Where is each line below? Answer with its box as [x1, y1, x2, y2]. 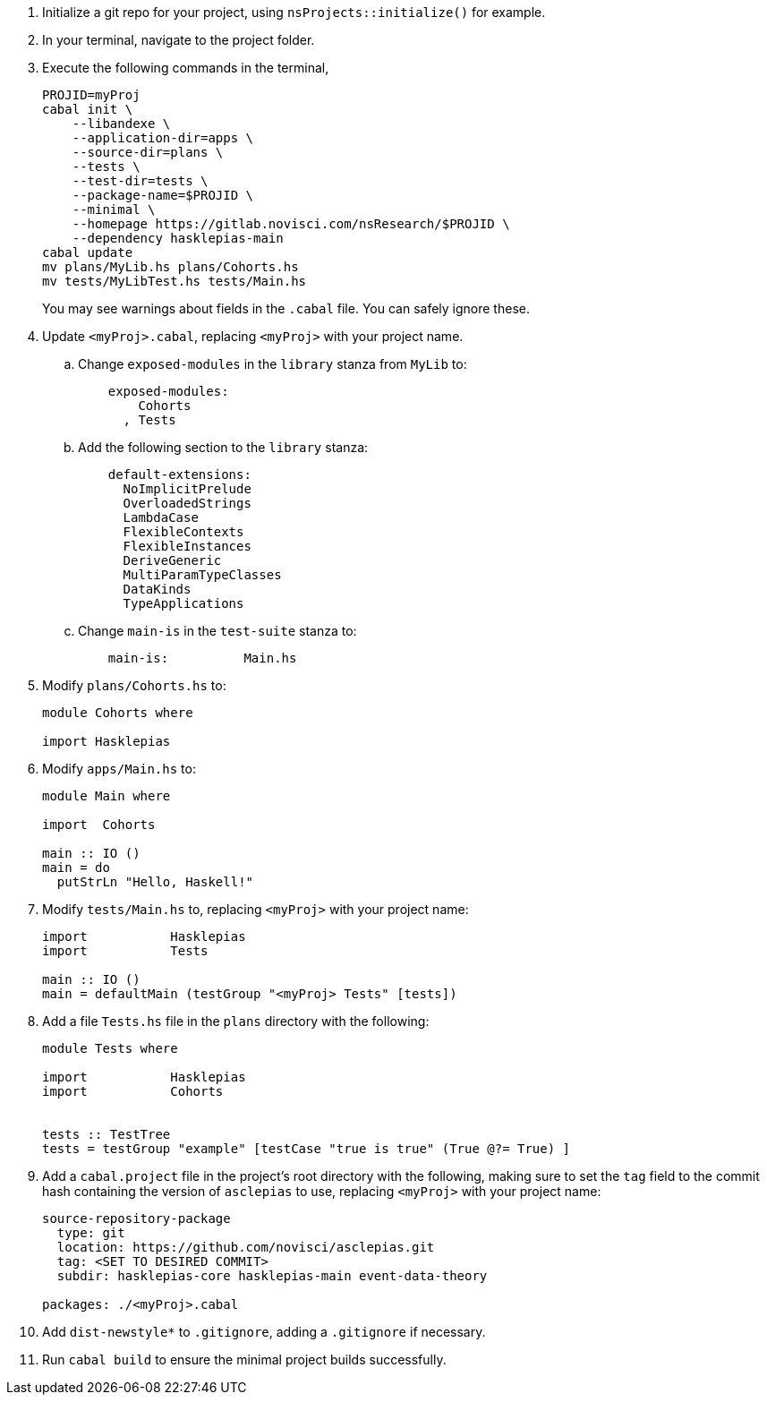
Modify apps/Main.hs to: [42, 761, 196, 776]
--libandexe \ [72, 116, 171, 131]
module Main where [42, 789, 171, 803]
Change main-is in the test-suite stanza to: [78, 623, 357, 638]
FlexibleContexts [123, 525, 244, 539]
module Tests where [42, 1041, 178, 1056]
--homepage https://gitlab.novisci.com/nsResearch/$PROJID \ [72, 217, 510, 231]
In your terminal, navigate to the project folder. [42, 32, 315, 47]
